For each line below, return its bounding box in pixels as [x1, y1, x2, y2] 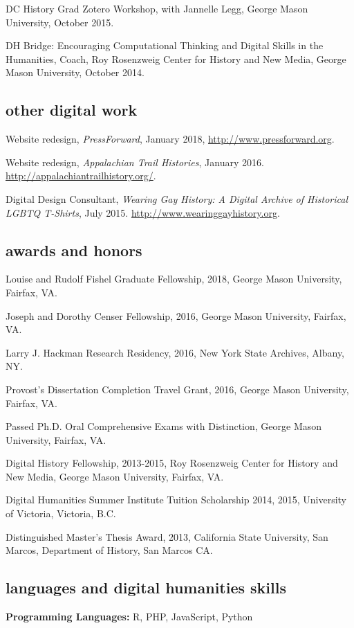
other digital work [6, 99, 138, 120]
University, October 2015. [6, 15, 114, 29]
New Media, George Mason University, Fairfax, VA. [6, 469, 224, 483]
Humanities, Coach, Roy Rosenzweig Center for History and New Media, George [6, 51, 346, 66]
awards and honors [6, 239, 142, 260]
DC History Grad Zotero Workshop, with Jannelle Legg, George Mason [6, 1, 308, 15]
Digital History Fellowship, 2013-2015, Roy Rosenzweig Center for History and [6, 456, 338, 470]
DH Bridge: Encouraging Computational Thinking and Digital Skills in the [6, 38, 324, 53]
